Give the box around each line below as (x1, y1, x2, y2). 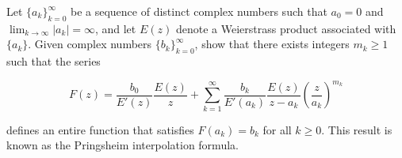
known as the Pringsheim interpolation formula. (6, 137, 239, 153)
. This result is (321, 121, 392, 137)
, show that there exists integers (194, 36, 350, 52)
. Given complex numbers (28, 36, 152, 52)
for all (262, 121, 292, 137)
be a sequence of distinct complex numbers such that (70, 3, 327, 19)
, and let (94, 20, 136, 36)
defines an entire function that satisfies (6, 121, 194, 137)
